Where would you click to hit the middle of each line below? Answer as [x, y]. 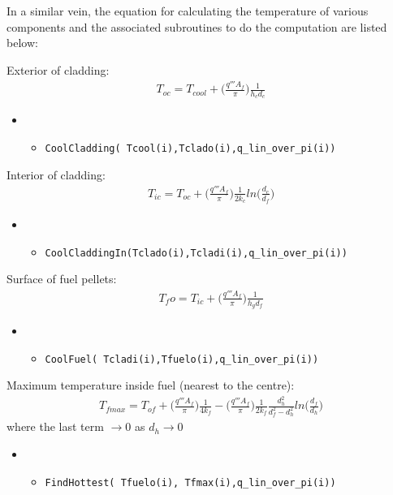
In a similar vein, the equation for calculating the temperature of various [188, 11]
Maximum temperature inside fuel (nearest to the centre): [151, 385]
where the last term [55, 426]
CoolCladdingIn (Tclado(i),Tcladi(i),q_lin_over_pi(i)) [196, 253]
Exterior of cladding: [58, 69]
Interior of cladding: [56, 174]
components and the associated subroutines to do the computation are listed [197, 26]
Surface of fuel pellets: [62, 279]
